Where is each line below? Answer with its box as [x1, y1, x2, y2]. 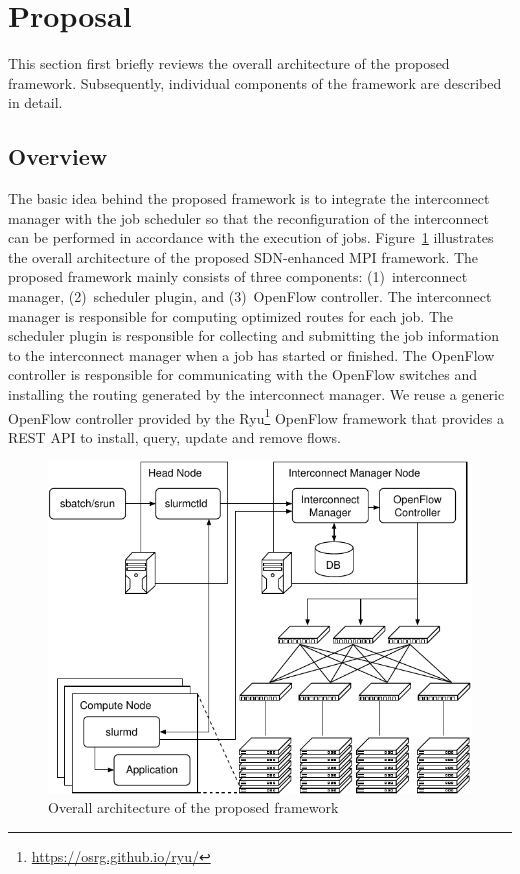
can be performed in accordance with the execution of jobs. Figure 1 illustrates [8, 227, 494, 248]
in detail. [8, 92, 63, 113]
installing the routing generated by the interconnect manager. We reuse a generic [8, 384, 505, 405]
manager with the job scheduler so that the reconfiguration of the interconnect [8, 207, 490, 228]
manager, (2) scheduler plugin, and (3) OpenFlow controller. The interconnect [8, 286, 492, 307]
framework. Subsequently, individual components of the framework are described [8, 72, 502, 93]
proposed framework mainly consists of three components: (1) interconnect [8, 266, 468, 287]
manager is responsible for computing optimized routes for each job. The [8, 305, 454, 326]
